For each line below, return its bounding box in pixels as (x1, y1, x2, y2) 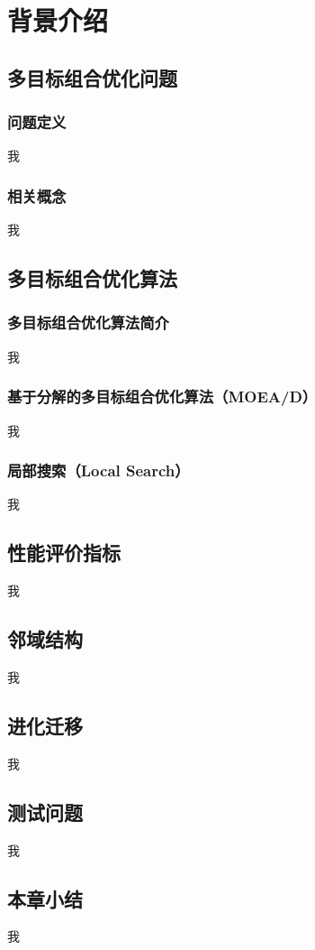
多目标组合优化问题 (7, 63, 177, 91)
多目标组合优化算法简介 (7, 311, 169, 334)
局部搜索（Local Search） (7, 459, 190, 482)
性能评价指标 (7, 539, 121, 567)
